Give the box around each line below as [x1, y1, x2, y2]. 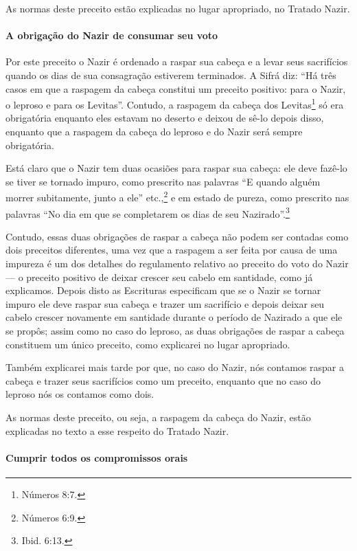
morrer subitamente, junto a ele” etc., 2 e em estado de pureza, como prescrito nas [5, 188, 349, 205]
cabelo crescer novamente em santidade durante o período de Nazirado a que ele [5, 310, 343, 324]
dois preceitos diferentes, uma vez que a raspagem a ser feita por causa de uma [5, 243, 338, 257]
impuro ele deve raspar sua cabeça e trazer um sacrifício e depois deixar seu [5, 296, 325, 311]
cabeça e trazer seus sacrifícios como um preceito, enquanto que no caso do [5, 373, 321, 387]
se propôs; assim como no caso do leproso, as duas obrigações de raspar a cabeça [5, 324, 345, 338]
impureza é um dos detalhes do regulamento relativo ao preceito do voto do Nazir [5, 256, 349, 271]
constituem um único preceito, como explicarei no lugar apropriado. [5, 337, 290, 351]
